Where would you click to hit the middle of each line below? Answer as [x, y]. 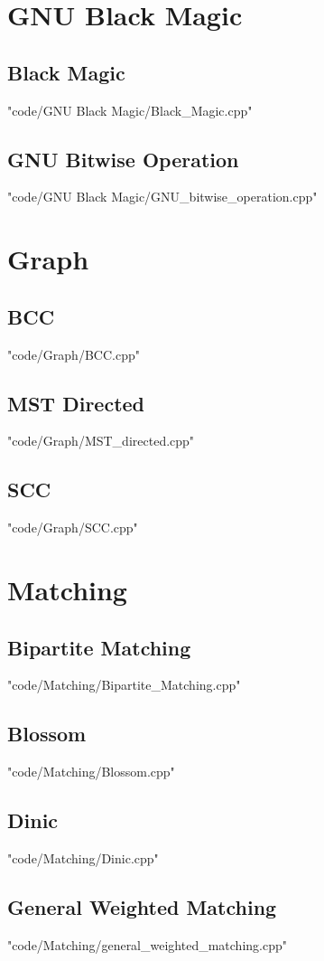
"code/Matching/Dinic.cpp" [83, 857]
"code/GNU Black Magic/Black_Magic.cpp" [130, 110]
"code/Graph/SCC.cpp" [73, 528]
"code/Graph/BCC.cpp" [74, 354]
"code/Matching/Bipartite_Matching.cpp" [124, 685]
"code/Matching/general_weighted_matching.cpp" [147, 944]
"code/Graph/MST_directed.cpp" [101, 441]
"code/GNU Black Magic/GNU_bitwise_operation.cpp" [162, 197]
